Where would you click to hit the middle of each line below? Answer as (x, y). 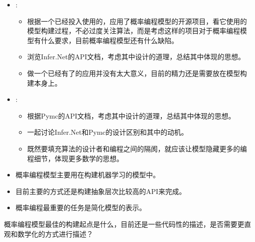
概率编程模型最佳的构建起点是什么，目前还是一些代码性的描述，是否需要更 (124, 224)
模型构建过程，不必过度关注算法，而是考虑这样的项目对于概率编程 (134, 31)
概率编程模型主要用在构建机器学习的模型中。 (88, 175)
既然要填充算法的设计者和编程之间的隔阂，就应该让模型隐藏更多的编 (137, 148)
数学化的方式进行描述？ (55, 233)
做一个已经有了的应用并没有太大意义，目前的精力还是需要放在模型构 (137, 73)
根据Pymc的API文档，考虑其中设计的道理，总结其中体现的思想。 (131, 115)
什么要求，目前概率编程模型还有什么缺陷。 (110, 40)
